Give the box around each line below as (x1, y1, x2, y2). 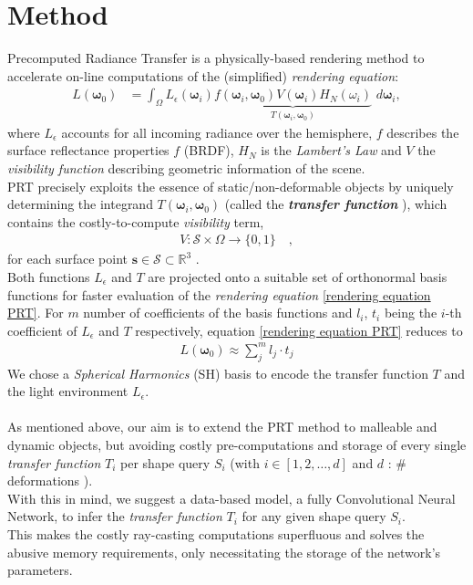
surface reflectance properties (7, 141, 170, 160)
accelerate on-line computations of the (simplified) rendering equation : (7, 66, 399, 85)
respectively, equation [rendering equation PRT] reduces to (135, 320, 463, 340)
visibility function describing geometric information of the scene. (7, 158, 365, 177)
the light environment (7, 381, 129, 401)
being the (384, 303, 437, 322)
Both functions (7, 266, 90, 286)
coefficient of (7, 320, 77, 340)
